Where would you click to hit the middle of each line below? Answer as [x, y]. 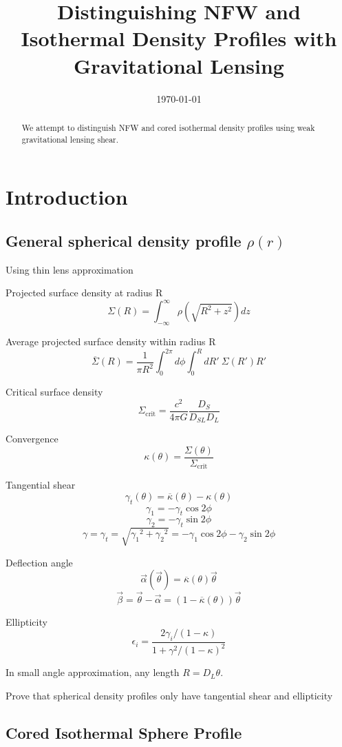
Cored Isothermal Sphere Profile [124, 732]
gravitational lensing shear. [70, 139]
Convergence [32, 439]
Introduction [67, 197]
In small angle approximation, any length [93, 672]
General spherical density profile [124, 240]
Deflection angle [39, 562]
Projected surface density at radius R [84, 293]
